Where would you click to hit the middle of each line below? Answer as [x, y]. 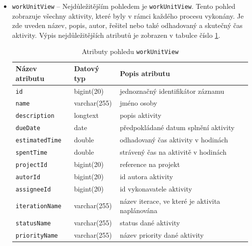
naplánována [139, 210]
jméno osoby [138, 103]
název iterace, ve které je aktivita [170, 201]
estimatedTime [38, 141]
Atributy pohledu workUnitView [130, 51]
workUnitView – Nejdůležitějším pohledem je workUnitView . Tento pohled [124, 6]
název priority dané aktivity [162, 235]
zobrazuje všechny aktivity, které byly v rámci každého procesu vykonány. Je [128, 15]
